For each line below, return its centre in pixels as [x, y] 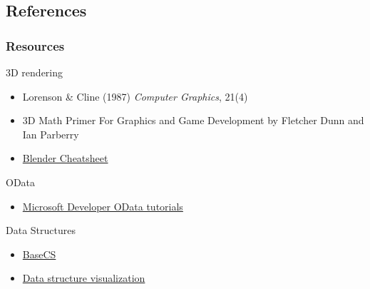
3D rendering [35, 72]
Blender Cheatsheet [65, 158]
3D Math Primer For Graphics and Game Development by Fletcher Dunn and [193, 120]
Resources [35, 45]
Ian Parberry [51, 134]
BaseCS [39, 254]
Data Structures [41, 230]
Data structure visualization [84, 278]
